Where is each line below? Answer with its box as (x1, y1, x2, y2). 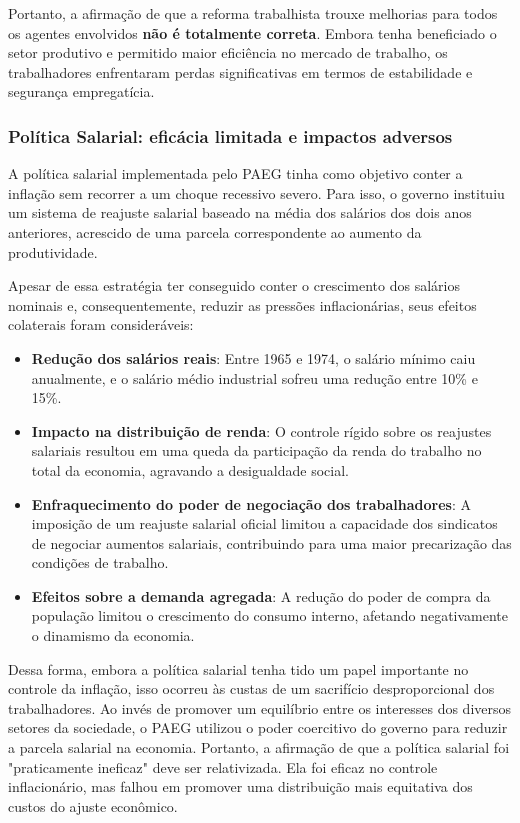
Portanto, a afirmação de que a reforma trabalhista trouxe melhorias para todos (8, 3, 498, 23)
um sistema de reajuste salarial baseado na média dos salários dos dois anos (8, 202, 472, 223)
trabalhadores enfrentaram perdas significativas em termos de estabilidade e (8, 61, 473, 82)
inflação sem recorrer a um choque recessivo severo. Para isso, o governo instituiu (8, 182, 505, 203)
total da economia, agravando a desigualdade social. (31, 459, 349, 480)
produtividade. (8, 241, 98, 262)
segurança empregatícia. (8, 81, 155, 102)
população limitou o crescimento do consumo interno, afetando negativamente (31, 605, 509, 626)
